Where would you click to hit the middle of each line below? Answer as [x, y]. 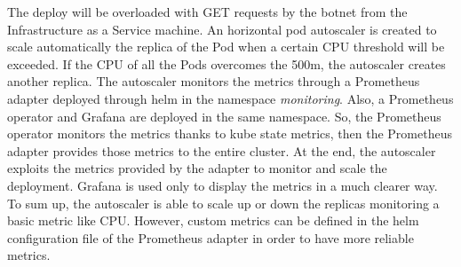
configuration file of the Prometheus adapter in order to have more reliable [211, 237]
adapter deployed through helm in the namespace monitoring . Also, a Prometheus [230, 98]
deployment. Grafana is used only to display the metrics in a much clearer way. [223, 185]
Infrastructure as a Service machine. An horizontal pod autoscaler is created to [222, 29]
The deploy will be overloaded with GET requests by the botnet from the [207, 12]
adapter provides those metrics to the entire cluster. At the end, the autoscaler [222, 150]
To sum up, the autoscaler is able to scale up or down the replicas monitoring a [223, 203]
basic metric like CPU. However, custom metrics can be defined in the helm [213, 220]
